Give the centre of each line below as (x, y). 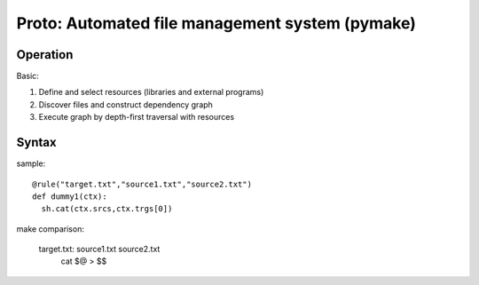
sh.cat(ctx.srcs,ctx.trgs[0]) (107, 209)
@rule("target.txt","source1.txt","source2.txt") (142, 184)
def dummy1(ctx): (70, 196)
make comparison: (50, 229)
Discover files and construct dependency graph (126, 104)
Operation (45, 55)
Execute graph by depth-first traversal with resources (137, 117)
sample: (31, 163)
